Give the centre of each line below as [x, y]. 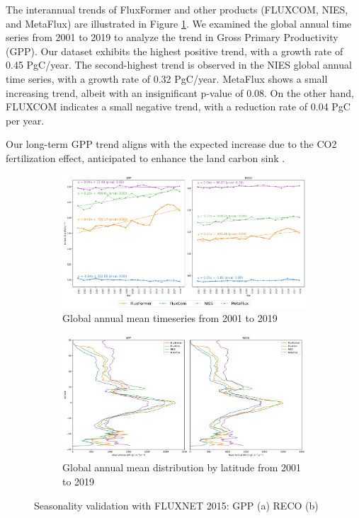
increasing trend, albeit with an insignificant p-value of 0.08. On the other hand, [180, 92]
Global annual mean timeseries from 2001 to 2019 [170, 318]
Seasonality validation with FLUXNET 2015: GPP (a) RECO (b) [176, 505]
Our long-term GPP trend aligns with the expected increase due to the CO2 [171, 144]
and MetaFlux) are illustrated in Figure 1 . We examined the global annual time [179, 23]
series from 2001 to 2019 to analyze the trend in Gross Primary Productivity [172, 37]
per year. [25, 120]
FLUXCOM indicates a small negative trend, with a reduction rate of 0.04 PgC [178, 107]
